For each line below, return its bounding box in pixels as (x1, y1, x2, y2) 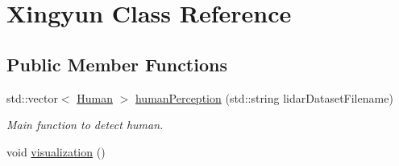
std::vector (6, 89, 58, 106)
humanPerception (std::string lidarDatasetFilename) (135, 89, 393, 106)
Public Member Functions (6, 51, 227, 76)
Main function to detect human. (6, 116, 164, 133)
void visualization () (6, 143, 106, 160)
